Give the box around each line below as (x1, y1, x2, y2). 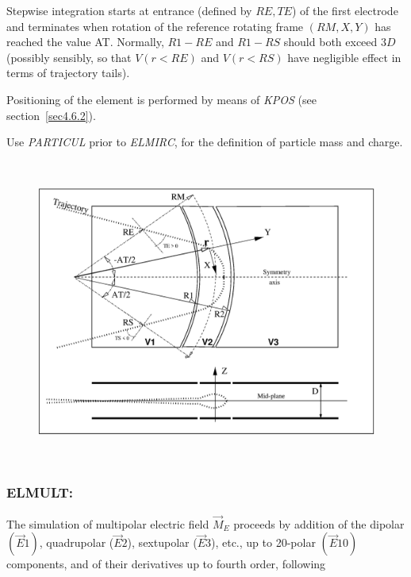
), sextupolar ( (127, 534, 198, 551)
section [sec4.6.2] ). (6, 106, 96, 123)
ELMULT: (6, 482, 74, 502)
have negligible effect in (287, 48, 401, 65)
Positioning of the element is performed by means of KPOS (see (6, 91, 317, 107)
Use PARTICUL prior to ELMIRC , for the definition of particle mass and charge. (6, 134, 403, 150)
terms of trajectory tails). (6, 64, 130, 81)
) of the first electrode (291, 2, 398, 18)
